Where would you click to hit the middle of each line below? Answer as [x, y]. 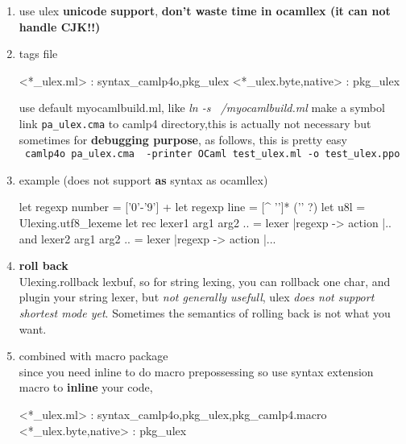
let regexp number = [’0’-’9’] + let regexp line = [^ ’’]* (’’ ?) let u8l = [192, 207]
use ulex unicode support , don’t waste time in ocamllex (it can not [205, 10]
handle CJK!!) [60, 26]
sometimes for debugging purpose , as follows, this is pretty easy [183, 139]
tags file [38, 54]
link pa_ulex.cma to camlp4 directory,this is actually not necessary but [195, 123]
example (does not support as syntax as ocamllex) [143, 179]
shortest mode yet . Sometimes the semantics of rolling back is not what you [205, 313]
